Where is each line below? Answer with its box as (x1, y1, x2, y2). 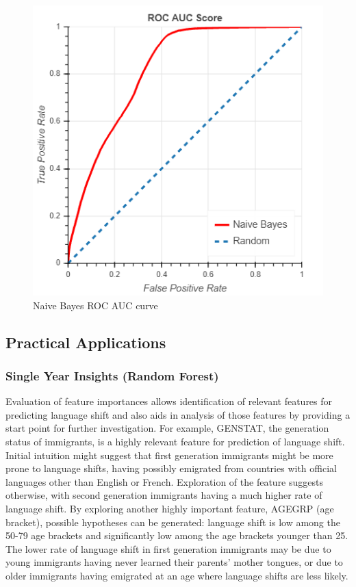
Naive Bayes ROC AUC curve (33, 298, 158, 312)
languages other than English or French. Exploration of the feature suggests (5, 474, 323, 488)
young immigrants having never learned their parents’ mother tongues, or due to (5, 555, 343, 569)
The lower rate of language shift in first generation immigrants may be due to (5, 541, 331, 556)
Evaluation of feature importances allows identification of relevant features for (5, 394, 333, 408)
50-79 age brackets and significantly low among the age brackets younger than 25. (5, 528, 348, 543)
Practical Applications (5, 331, 166, 352)
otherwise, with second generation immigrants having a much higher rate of (5, 488, 322, 502)
